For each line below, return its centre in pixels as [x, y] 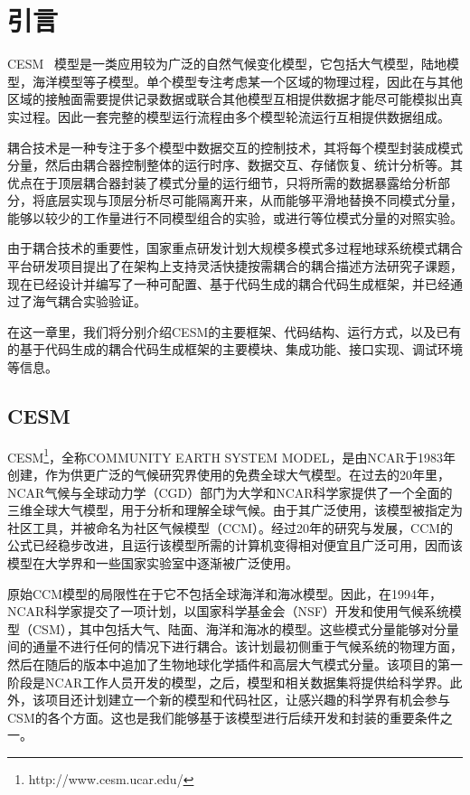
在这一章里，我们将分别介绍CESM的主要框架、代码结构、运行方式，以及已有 [235, 331]
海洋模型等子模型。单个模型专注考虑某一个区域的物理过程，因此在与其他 [247, 81]
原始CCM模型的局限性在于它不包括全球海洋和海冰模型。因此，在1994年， [225, 593]
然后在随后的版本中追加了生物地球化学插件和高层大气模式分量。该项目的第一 [235, 664]
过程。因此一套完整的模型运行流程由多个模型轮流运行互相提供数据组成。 [235, 116]
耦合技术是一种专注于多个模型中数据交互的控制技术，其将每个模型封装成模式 [235, 147]
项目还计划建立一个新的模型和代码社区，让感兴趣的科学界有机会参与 [247, 700]
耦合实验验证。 [102, 301]
